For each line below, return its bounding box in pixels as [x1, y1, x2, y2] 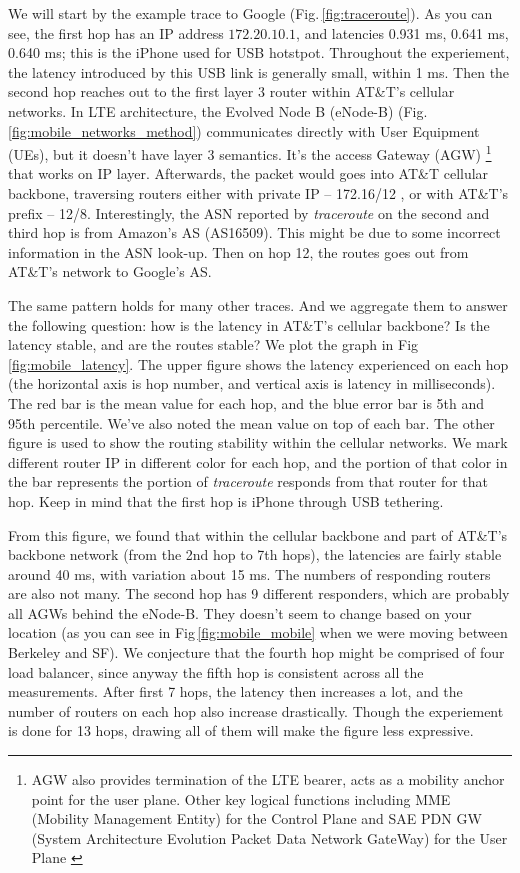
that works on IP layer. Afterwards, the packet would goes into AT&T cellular [8, 163, 489, 184]
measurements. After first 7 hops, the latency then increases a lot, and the [8, 681, 463, 702]
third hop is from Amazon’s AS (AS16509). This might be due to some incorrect [8, 222, 501, 243]
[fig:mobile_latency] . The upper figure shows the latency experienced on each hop [8, 353, 509, 374]
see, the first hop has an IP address [8, 22, 224, 43]
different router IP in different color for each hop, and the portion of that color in [8, 451, 508, 472]
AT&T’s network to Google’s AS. [8, 261, 212, 282]
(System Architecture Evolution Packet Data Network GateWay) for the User [31, 827, 508, 848]
